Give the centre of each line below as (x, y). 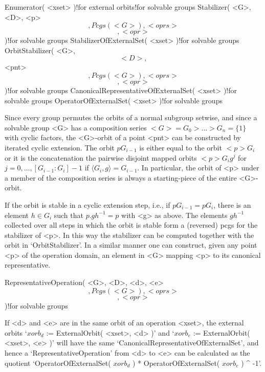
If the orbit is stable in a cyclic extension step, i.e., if (87, 204)
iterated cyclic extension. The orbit (60, 147)
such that (69, 215)
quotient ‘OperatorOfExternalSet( (58, 363)
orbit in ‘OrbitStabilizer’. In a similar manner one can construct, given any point (131, 245)
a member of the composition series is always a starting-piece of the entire (121, 177)
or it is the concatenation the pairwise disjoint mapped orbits (101, 157)
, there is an (232, 204)
